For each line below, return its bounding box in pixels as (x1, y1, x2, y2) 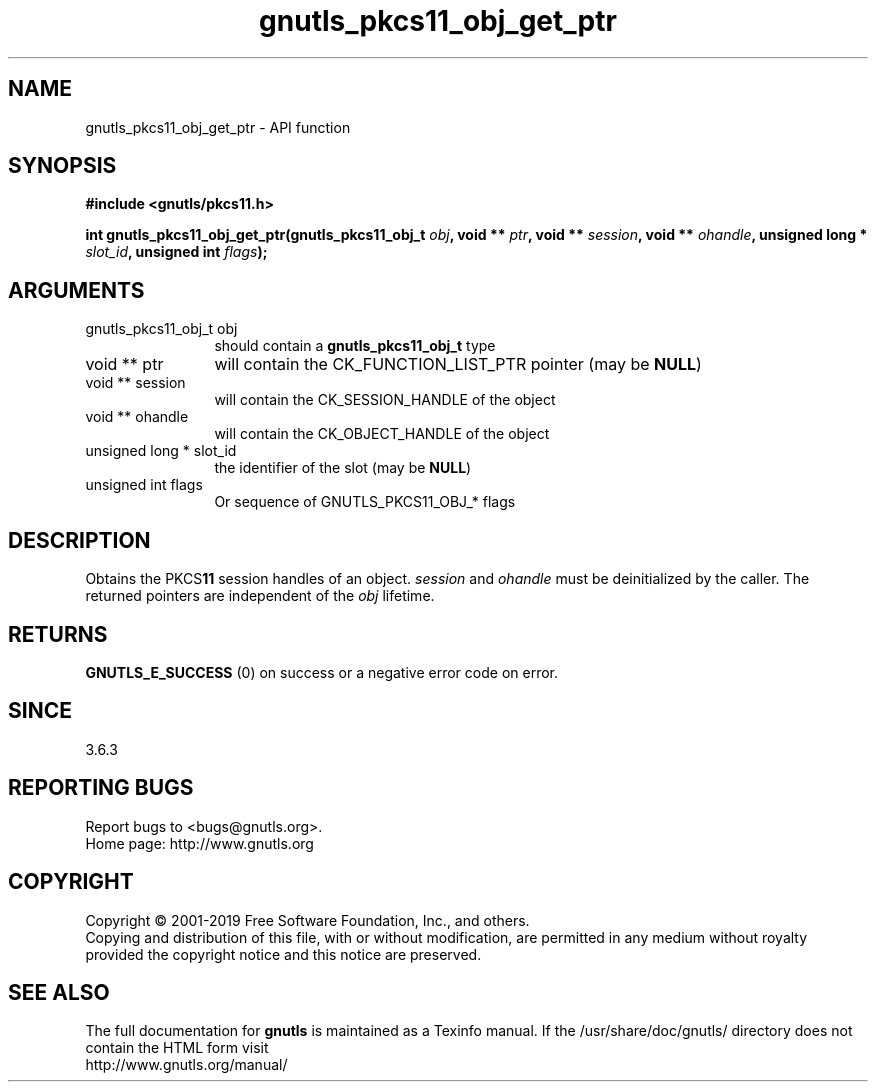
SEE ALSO (8, 979, 110, 1005)
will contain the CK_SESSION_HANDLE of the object (214, 391, 556, 409)
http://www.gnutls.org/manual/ (85, 1056, 288, 1074)
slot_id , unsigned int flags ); (85, 243, 268, 261)
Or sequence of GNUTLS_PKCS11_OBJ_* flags (214, 493, 516, 511)
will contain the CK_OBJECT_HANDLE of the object (214, 425, 550, 443)
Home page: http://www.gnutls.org (85, 834, 314, 852)
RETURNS (8, 621, 108, 647)
